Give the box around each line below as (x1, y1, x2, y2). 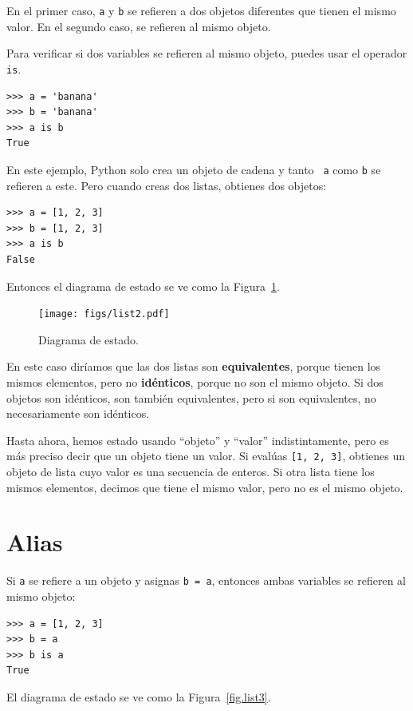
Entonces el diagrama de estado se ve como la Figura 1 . (6, 277, 280, 294)
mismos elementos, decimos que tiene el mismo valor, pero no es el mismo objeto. (6, 479, 403, 495)
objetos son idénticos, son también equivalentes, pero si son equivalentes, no (6, 389, 376, 406)
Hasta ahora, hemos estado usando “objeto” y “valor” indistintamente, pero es (6, 431, 389, 448)
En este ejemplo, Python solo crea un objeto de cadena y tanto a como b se (6, 161, 381, 177)
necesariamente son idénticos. (6, 405, 150, 422)
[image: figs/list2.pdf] (38, 308, 170, 320)
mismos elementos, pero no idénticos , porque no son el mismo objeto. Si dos (6, 373, 383, 390)
